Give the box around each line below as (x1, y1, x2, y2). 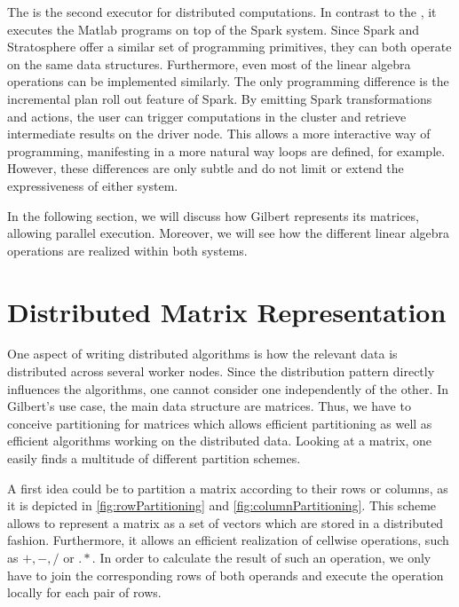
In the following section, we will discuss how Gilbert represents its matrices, (7, 206, 419, 225)
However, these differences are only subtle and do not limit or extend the (7, 159, 404, 177)
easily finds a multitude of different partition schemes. (7, 449, 301, 467)
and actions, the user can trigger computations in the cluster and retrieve (7, 106, 407, 125)
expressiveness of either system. (7, 176, 178, 194)
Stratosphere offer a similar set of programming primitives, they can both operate (7, 37, 452, 56)
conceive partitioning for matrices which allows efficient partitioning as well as (7, 414, 432, 432)
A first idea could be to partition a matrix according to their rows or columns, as (7, 478, 448, 497)
